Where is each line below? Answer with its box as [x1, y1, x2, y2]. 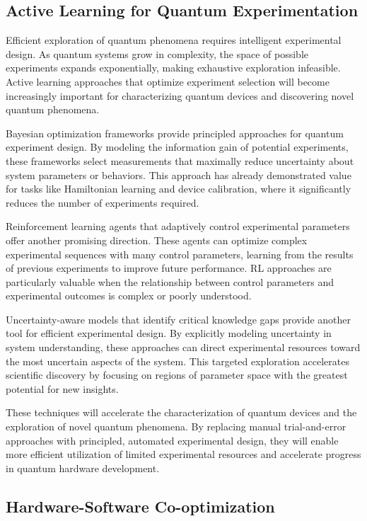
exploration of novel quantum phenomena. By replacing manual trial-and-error [6, 419, 346, 434]
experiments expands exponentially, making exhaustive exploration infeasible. [6, 60, 341, 75]
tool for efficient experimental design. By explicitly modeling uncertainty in [6, 326, 332, 340]
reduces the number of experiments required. [6, 195, 199, 210]
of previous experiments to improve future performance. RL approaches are [6, 260, 332, 275]
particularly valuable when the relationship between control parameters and [6, 274, 334, 289]
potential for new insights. [6, 381, 119, 396]
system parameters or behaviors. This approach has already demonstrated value [6, 167, 351, 182]
